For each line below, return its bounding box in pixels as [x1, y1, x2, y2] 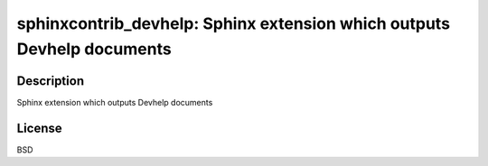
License [16, 120, 62, 135]
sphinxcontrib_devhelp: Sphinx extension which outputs [16, 14, 451, 33]
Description [16, 73, 85, 88]
